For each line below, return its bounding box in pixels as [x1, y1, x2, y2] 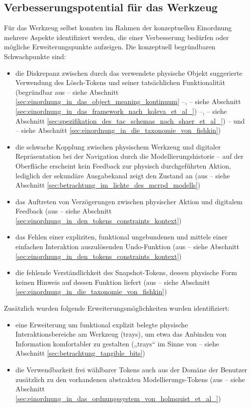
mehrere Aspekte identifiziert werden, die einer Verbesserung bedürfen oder [4, 32, 229, 42]
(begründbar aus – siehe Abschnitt [15, 86, 119, 97]
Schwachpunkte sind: [4, 51, 66, 61]
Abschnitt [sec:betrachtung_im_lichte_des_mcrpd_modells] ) [15, 180, 200, 190]
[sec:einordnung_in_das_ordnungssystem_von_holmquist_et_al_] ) [15, 393, 221, 403]
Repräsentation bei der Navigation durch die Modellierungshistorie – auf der [15, 151, 244, 161]
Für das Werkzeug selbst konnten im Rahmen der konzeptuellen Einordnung [4, 22, 232, 33]
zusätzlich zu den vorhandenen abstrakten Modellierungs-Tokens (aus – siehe [15, 374, 245, 384]
